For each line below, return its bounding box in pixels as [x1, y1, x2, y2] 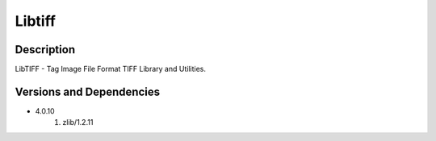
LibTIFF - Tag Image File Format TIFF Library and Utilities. [15, 64, 206, 74]
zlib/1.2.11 [62, 118, 94, 127]
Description [15, 43, 76, 56]
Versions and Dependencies [15, 85, 161, 98]
